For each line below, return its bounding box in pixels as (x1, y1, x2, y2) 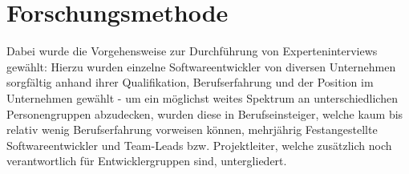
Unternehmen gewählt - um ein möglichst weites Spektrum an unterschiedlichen (6, 89, 398, 106)
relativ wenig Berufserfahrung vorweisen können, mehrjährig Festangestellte (6, 121, 378, 138)
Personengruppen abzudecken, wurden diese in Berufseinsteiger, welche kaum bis (6, 105, 403, 122)
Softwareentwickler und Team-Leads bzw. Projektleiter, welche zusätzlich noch (6, 136, 392, 153)
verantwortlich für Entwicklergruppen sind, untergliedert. (6, 152, 287, 169)
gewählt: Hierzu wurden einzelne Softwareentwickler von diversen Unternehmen (6, 58, 396, 75)
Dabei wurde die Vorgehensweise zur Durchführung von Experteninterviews (6, 42, 378, 59)
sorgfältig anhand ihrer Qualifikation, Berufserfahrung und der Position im (6, 74, 374, 91)
